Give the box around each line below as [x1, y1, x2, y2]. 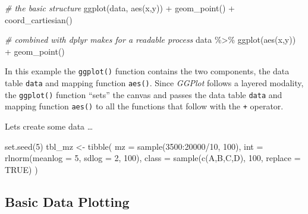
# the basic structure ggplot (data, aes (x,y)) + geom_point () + [5, 2, 235, 14]
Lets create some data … [5, 120, 93, 132]
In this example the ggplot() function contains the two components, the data [5, 65, 290, 77]
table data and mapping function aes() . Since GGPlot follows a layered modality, [5, 77, 304, 89]
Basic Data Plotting [5, 192, 130, 210]
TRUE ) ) [5, 163, 38, 175]
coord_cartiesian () [5, 13, 73, 26]
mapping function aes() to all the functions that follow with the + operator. [5, 100, 284, 112]
